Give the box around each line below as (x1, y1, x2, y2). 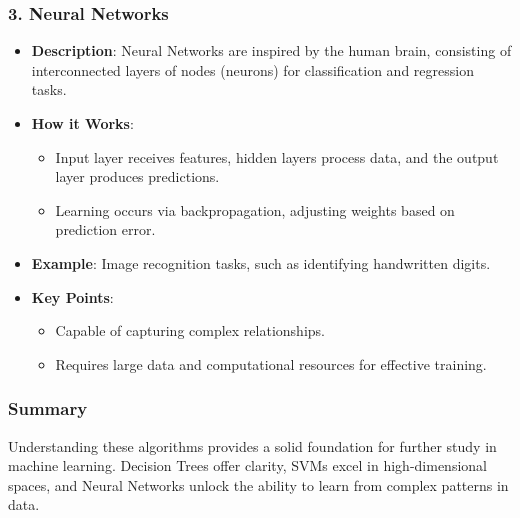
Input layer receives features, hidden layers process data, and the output (55, 146, 499, 167)
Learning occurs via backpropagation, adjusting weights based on (55, 199, 455, 220)
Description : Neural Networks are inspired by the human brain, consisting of (31, 40, 512, 61)
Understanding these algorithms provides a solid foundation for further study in (8, 435, 497, 456)
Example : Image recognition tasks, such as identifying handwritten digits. (31, 252, 491, 273)
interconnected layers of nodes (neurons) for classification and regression (31, 59, 474, 80)
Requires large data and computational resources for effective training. (55, 353, 487, 374)
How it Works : (31, 113, 134, 133)
